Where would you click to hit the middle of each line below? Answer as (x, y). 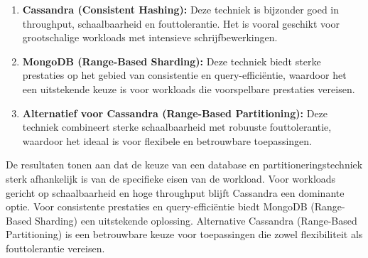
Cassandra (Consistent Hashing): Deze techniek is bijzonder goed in (181, 9)
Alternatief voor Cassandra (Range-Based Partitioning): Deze (175, 113)
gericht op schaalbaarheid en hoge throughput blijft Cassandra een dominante (175, 192)
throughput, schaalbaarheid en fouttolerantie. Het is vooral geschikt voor (181, 23)
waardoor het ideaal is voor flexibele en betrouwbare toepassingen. (167, 140)
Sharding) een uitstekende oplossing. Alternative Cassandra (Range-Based (196, 220)
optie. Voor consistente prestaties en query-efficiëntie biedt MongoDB (157, 206)
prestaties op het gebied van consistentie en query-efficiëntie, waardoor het (184, 75)
